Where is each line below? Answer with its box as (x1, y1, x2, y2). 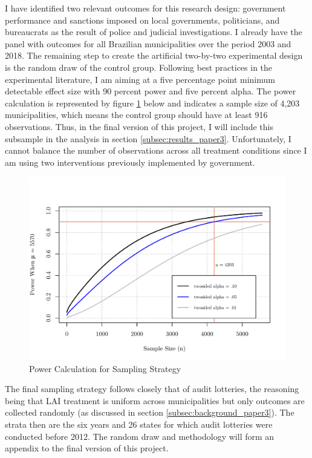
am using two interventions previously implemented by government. (5, 155, 255, 168)
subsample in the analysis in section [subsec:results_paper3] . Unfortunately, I (5, 132, 291, 145)
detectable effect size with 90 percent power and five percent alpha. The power (5, 85, 296, 97)
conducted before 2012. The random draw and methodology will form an (5, 430, 275, 442)
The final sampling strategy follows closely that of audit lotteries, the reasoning (5, 382, 299, 395)
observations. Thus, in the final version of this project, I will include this (5, 120, 273, 132)
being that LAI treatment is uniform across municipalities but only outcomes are (5, 394, 305, 407)
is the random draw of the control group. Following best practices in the (5, 61, 273, 73)
